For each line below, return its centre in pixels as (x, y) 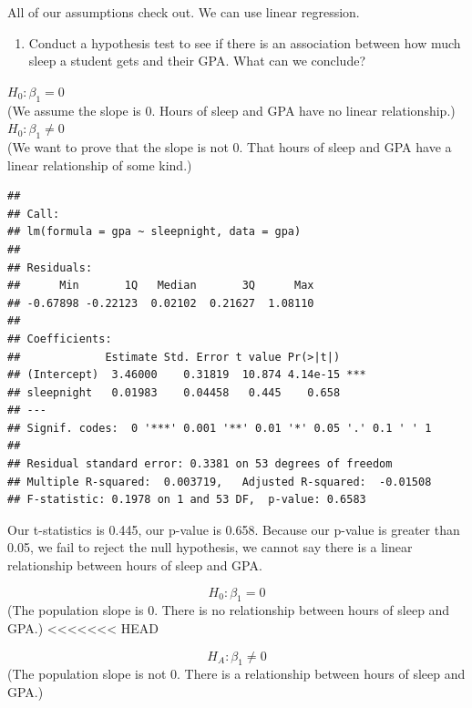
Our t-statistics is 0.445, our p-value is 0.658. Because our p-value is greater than (234, 529)
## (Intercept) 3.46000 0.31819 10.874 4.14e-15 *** (187, 375)
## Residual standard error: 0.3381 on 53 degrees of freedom (200, 464)
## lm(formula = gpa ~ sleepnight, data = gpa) (154, 232)
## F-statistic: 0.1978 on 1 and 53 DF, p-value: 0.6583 (187, 500)
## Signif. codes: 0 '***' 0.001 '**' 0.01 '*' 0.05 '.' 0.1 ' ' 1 (220, 428)
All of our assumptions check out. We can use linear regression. (184, 12)
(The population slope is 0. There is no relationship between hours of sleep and (229, 610)
